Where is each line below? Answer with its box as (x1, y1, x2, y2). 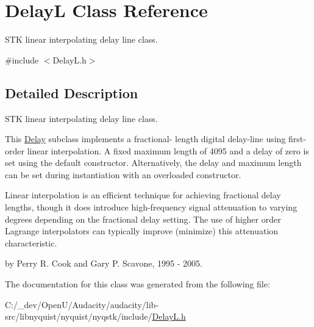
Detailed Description (5, 83, 138, 102)
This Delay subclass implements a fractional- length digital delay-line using (5, 132, 286, 145)
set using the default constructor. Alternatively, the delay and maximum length (5, 156, 302, 169)
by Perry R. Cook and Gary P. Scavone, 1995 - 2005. (5, 257, 202, 270)
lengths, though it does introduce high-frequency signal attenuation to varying (5, 201, 298, 214)
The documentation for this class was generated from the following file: (5, 278, 270, 290)
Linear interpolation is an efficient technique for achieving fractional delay (5, 189, 281, 201)
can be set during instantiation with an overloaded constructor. (5, 168, 241, 181)
